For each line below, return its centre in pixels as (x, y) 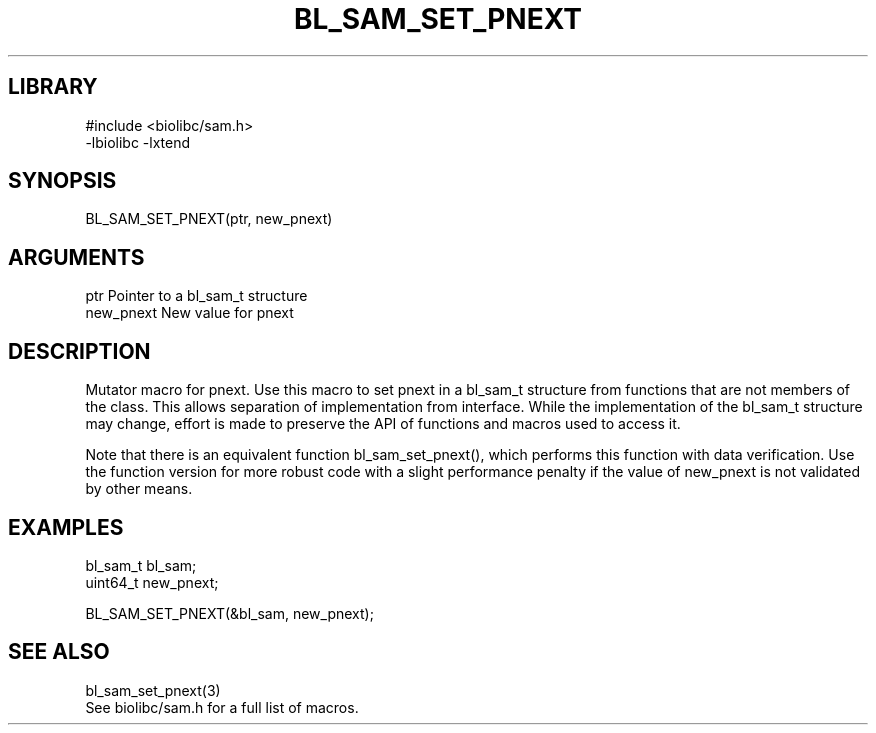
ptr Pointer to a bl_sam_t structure (196, 296)
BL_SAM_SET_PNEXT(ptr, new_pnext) (209, 219)
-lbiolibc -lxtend (138, 142)
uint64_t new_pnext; (152, 582)
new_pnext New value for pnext (189, 313)
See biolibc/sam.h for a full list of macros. (222, 707)
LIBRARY (53, 87)
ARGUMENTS (76, 257)
